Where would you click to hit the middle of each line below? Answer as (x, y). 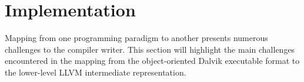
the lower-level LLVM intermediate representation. (96, 72)
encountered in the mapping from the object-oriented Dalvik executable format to (152, 61)
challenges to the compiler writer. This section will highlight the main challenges (150, 49)
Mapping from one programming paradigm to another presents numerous (136, 38)
